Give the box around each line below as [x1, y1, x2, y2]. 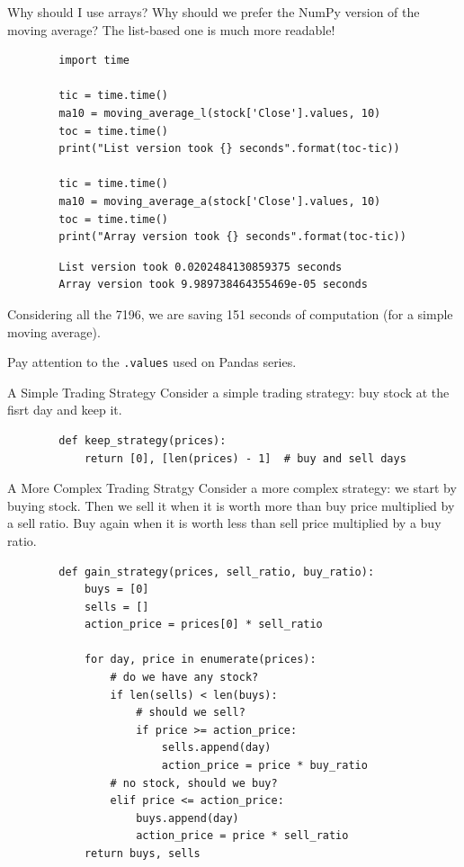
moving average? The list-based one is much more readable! [7, 20, 335, 39]
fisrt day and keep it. [7, 400, 122, 419]
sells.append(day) [161, 741, 272, 755]
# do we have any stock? [110, 671, 259, 684]
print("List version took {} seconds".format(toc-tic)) [58, 142, 400, 156]
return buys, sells [84, 847, 201, 860]
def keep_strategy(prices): [58, 433, 227, 447]
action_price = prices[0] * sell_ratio [84, 618, 323, 631]
